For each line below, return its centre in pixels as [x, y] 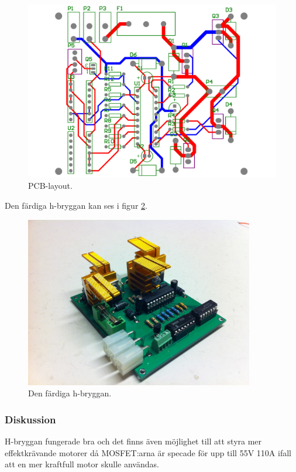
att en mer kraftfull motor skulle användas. [82, 464]
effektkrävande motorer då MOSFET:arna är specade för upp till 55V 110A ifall [148, 452]
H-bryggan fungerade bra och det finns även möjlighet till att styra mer [133, 441]
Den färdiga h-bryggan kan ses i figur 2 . [76, 205]
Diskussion [30, 419]
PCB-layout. [50, 186]
